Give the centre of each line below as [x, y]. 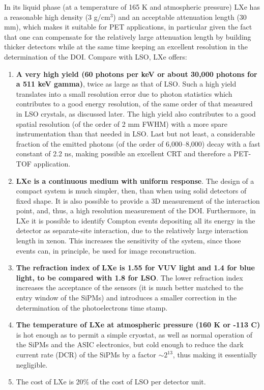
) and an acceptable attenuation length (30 [180, 17]
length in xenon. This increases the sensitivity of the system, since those [128, 241]
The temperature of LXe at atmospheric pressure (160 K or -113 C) [138, 325]
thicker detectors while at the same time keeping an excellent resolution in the [126, 47]
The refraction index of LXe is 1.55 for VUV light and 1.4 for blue [135, 268]
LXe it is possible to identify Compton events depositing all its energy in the [136, 220]
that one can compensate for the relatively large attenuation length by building [128, 36]
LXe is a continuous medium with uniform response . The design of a [135, 180]
